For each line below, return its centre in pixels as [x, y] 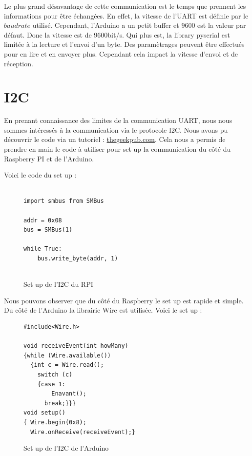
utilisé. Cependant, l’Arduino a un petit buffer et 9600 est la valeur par [139, 25]
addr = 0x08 [43, 220]
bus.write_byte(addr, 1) [78, 258]
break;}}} [60, 403]
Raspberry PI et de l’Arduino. [49, 158]
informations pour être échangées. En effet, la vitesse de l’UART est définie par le [126, 15]
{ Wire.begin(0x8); [55, 422]
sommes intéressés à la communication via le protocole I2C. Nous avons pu [116, 129]
